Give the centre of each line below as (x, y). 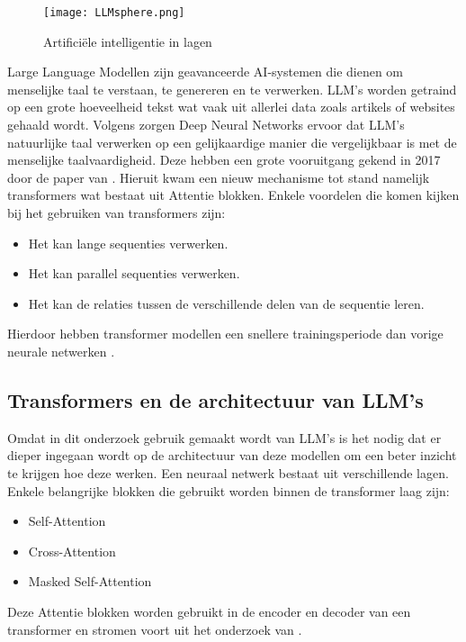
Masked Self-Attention (90, 581)
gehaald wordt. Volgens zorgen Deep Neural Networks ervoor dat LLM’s (206, 125)
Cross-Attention (72, 551)
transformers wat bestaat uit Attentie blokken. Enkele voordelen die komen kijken (233, 195)
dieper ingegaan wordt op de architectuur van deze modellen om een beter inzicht (232, 455)
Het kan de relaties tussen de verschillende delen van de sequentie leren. (226, 303)
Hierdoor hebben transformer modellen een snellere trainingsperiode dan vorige (225, 334)
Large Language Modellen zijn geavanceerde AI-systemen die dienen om (206, 72)
